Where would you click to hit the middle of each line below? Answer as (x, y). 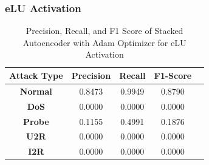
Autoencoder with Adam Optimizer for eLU (104, 42)
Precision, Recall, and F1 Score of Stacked (104, 31)
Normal (36, 91)
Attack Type (36, 75)
